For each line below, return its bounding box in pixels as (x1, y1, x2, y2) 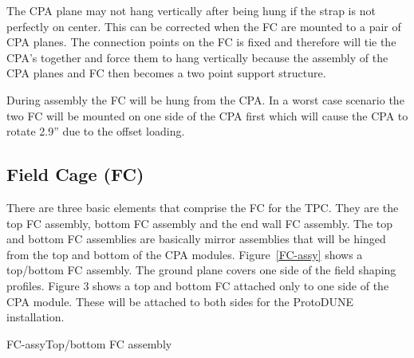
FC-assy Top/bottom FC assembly (6, 335, 172, 352)
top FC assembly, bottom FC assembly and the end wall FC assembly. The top (6, 214, 392, 231)
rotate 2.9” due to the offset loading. (6, 123, 185, 140)
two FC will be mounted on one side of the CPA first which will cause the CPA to (6, 107, 408, 124)
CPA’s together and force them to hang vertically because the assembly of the (6, 49, 388, 65)
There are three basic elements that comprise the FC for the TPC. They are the (6, 199, 399, 215)
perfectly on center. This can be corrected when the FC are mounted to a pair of (6, 18, 401, 34)
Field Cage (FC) (6, 162, 144, 187)
